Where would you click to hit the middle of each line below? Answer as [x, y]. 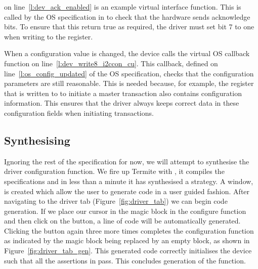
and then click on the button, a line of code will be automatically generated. [122, 221]
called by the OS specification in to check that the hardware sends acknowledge [127, 16]
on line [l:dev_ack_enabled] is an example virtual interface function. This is [123, 7]
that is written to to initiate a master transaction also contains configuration [123, 93]
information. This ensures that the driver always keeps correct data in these [122, 103]
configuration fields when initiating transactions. [79, 113]
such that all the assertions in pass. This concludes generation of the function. [125, 260]
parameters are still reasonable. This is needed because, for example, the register [129, 83]
